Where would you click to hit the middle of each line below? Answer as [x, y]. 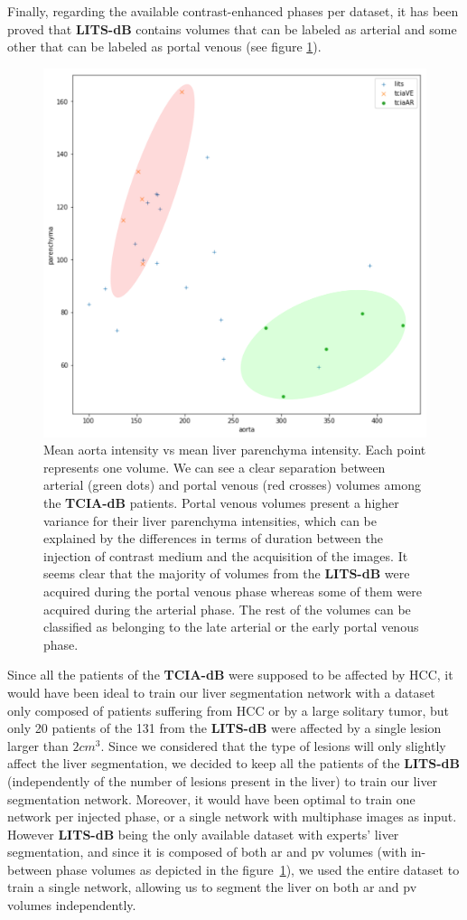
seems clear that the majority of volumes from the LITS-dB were [227, 573]
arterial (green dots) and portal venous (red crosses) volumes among [232, 485]
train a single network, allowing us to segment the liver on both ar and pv [212, 887]
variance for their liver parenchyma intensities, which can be [210, 520]
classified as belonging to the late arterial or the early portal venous [231, 627]
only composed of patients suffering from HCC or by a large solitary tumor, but [228, 710]
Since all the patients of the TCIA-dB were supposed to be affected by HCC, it [230, 675]
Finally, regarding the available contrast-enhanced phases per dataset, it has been [233, 11]
